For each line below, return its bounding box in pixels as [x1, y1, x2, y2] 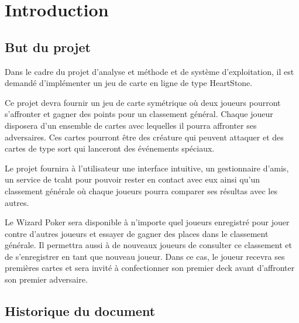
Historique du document [5, 302, 156, 320]
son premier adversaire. [5, 273, 88, 286]
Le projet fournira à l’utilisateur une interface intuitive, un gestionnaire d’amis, [5, 161, 289, 174]
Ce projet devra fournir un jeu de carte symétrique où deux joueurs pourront [5, 96, 281, 108]
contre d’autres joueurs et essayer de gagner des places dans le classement [5, 227, 269, 239]
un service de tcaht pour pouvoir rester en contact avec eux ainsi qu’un [5, 173, 260, 185]
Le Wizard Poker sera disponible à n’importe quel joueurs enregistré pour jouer [5, 216, 290, 228]
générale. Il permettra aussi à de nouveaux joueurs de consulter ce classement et [5, 239, 292, 251]
